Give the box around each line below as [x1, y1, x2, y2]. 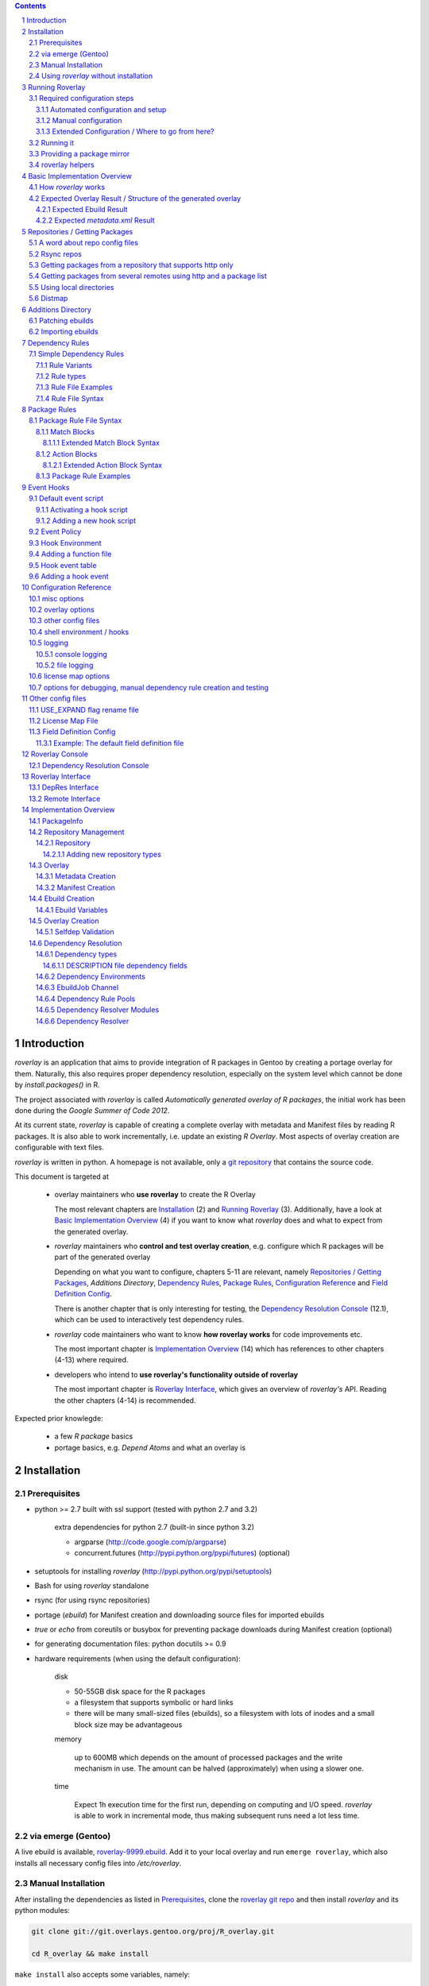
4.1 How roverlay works [29, 183, 106, 192]
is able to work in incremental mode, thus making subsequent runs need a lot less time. [74, 1811, 360, 1821]
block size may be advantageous [74, 1720, 183, 1729]
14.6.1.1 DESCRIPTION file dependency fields [42, 960, 187, 970]
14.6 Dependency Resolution [29, 938, 122, 948]
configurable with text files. [14, 1142, 105, 1152]
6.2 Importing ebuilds [29, 326, 99, 337]
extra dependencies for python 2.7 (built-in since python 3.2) [54, 1522, 254, 1532]
